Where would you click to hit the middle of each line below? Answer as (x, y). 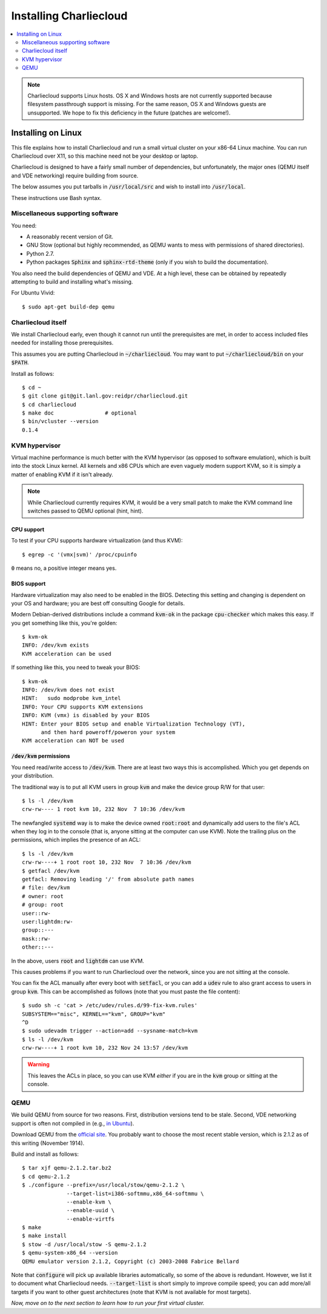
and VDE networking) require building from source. (75, 175)
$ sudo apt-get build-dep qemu (68, 307)
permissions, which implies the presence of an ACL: (76, 840)
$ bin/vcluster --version (61, 422)
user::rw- (36, 913)
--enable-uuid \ (91, 1210)
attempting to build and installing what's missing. (72, 282)
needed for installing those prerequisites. (62, 343)
